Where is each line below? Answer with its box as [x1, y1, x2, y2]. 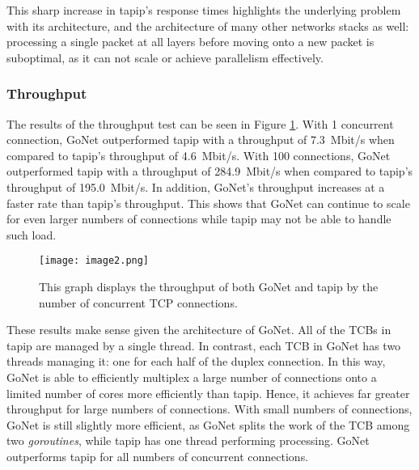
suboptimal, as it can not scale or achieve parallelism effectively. [6, 49, 324, 66]
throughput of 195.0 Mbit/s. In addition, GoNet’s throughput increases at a [6, 178, 385, 195]
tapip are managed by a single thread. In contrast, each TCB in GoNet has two [6, 337, 401, 354]
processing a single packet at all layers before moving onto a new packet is [6, 33, 375, 50]
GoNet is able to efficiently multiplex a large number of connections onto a [6, 368, 377, 385]
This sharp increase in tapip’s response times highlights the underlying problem [6, 2, 401, 18]
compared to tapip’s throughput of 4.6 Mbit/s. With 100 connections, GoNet [6, 146, 391, 163]
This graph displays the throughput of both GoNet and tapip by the [39, 278, 379, 294]
